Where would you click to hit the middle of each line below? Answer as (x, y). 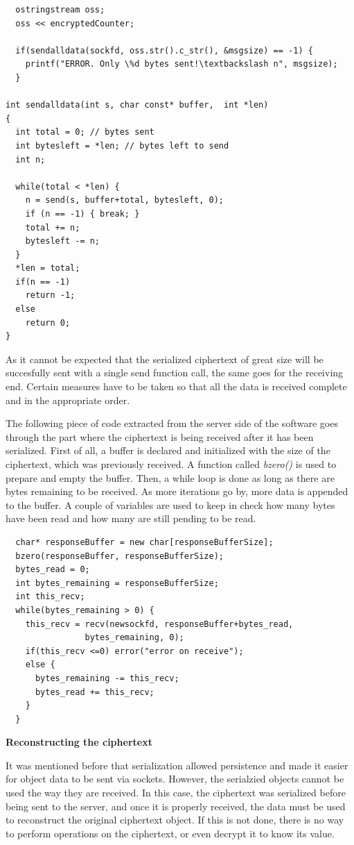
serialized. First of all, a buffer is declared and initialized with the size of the (168, 450)
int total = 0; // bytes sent (85, 132)
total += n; (53, 227)
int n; (30, 159)
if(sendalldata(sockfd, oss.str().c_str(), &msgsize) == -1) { (164, 50)
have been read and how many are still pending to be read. (131, 518)
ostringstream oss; (60, 10)
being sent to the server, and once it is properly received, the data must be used (176, 806)
